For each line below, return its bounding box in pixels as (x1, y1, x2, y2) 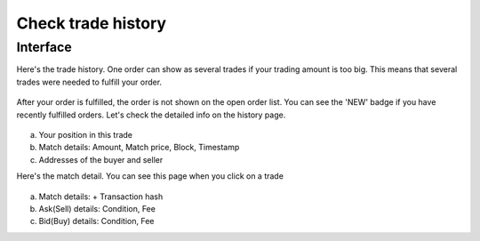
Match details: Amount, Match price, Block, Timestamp (38, 142, 240, 153)
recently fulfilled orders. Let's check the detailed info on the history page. (16, 109, 286, 120)
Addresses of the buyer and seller (38, 154, 164, 165)
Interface (16, 39, 73, 55)
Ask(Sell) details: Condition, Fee (38, 203, 156, 213)
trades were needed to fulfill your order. (16, 76, 163, 87)
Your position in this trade (38, 129, 133, 140)
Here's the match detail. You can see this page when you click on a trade (16, 171, 284, 181)
